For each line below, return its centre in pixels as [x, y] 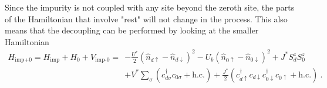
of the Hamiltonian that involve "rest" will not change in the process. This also [146, 18]
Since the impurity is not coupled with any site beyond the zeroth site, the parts [150, 7]
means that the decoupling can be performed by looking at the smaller [132, 30]
